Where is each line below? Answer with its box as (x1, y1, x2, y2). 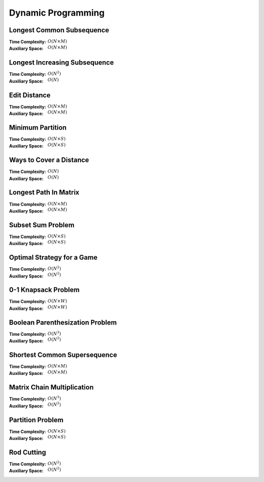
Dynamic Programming (9, 7, 105, 18)
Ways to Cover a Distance (9, 156, 89, 164)
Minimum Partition (9, 123, 67, 131)
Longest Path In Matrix (9, 188, 80, 197)
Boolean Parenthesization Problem (9, 318, 117, 327)
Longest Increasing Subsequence (9, 59, 114, 67)
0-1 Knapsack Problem (9, 286, 80, 294)
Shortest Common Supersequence (9, 351, 117, 359)
